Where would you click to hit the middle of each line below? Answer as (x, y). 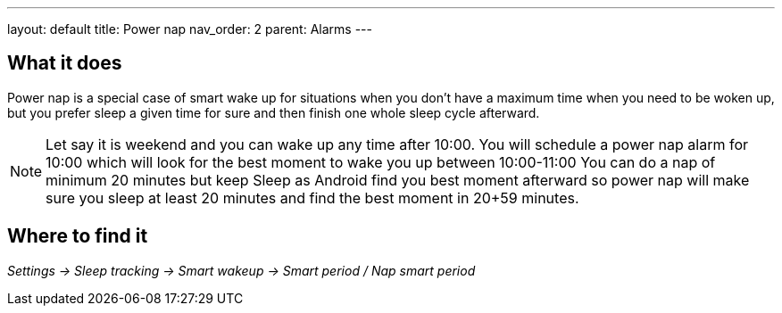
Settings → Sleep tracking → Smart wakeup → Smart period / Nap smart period (241, 270)
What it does (65, 63)
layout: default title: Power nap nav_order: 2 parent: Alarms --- (190, 29)
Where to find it (78, 236)
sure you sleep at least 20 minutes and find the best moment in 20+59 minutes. (312, 198)
